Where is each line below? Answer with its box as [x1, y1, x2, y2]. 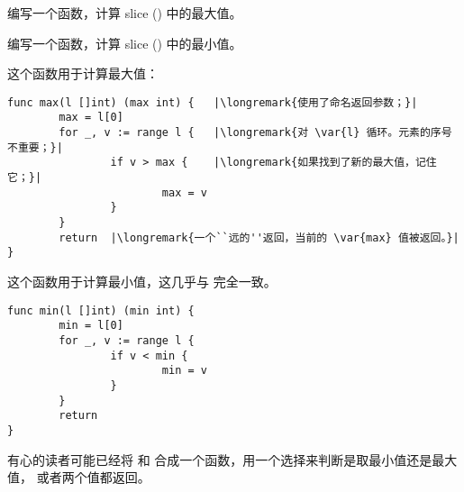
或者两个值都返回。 [36, 468, 150, 487]
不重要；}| [7, 141, 63, 154]
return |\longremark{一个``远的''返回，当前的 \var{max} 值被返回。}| [59, 231, 459, 244]
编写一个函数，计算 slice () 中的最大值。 [7, 4, 242, 22]
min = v [161, 364, 207, 378]
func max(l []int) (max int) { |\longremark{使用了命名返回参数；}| [7, 96, 418, 109]
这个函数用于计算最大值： [7, 64, 159, 83]
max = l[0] [59, 111, 123, 124]
